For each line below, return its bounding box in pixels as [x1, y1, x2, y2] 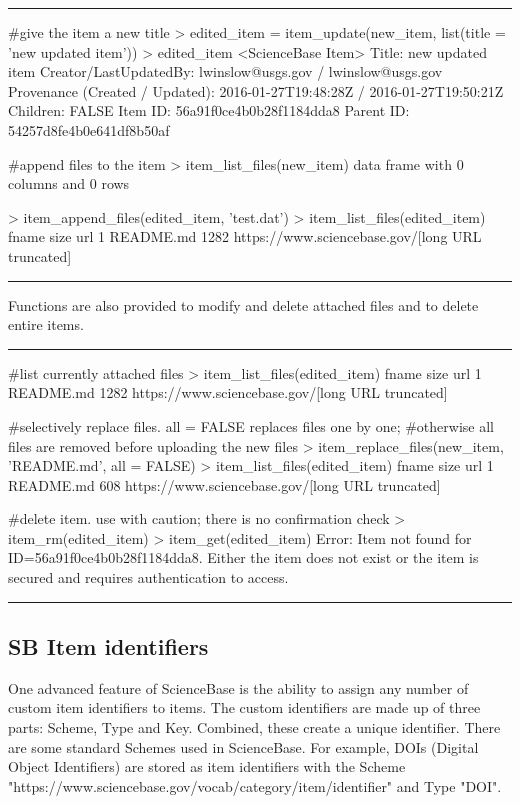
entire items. [8, 314, 84, 335]
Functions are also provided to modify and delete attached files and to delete [8, 294, 479, 315]
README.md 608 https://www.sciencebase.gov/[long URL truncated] [8, 474, 441, 495]
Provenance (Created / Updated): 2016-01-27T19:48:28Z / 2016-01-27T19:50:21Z [8, 80, 504, 101]
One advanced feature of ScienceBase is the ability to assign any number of [8, 677, 469, 698]
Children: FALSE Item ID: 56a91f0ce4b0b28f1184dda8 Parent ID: [8, 100, 410, 121]
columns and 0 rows [8, 173, 130, 194]
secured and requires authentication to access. [8, 567, 289, 588]
